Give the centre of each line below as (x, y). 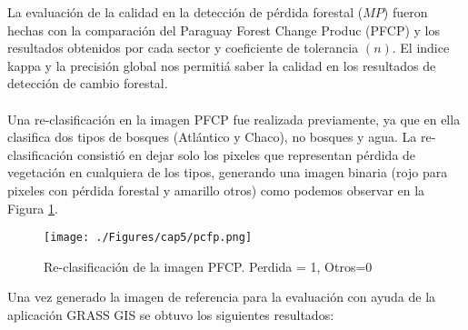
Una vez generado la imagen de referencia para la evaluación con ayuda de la (222, 297)
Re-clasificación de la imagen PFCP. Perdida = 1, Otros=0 (208, 266)
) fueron (405, 12)
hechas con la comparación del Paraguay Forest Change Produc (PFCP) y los (224, 30)
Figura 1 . (33, 208)
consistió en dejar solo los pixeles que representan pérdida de (247, 154)
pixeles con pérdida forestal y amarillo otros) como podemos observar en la (216, 190)
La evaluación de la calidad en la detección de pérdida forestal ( (185, 12)
